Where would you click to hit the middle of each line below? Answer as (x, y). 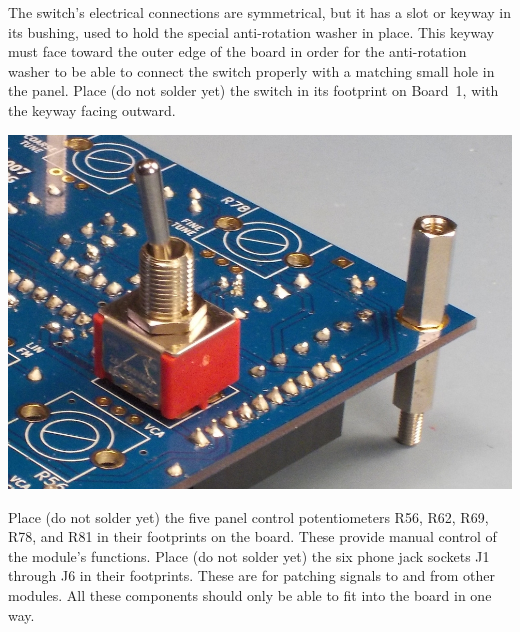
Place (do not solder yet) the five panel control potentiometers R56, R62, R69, (248, 516)
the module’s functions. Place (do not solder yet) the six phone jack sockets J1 (249, 555)
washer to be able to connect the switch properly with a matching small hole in (251, 70)
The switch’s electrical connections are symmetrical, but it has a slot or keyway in (259, 12)
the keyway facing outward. (92, 109)
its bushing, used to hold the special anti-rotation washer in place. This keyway (251, 31)
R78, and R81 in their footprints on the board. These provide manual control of (252, 536)
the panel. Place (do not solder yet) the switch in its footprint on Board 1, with (253, 90)
